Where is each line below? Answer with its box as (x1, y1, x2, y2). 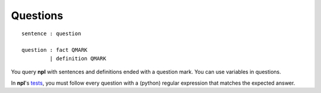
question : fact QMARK (21, 46, 88, 54)
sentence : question (21, 30, 81, 37)
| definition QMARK (49, 55, 106, 62)
